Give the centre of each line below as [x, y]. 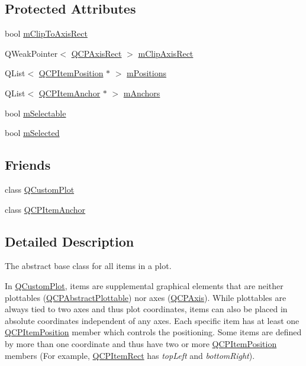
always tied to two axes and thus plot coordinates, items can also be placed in [146, 309]
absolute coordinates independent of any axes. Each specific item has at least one [152, 320]
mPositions [146, 73]
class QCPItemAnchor [45, 209]
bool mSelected [32, 133]
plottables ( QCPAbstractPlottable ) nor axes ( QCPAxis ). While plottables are [146, 297]
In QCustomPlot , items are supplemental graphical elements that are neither [144, 285]
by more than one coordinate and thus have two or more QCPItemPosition [141, 343]
